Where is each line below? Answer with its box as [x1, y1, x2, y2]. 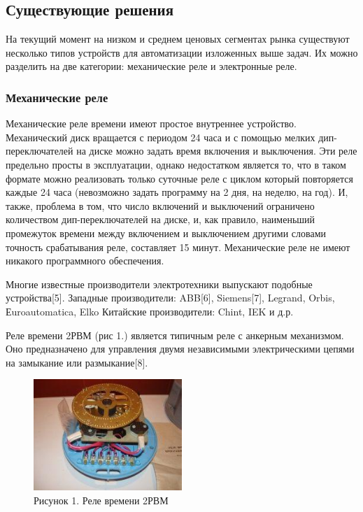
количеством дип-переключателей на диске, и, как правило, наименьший [6, 212, 315, 227]
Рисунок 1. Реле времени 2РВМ [34, 492, 169, 507]
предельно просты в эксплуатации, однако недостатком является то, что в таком [6, 157, 346, 171]
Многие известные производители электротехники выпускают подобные [6, 276, 313, 291]
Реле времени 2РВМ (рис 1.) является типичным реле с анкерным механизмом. [6, 327, 344, 342]
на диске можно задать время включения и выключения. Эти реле [76, 143, 357, 158]
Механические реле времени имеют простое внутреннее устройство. [6, 116, 297, 131]
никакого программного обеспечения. [6, 253, 164, 268]
